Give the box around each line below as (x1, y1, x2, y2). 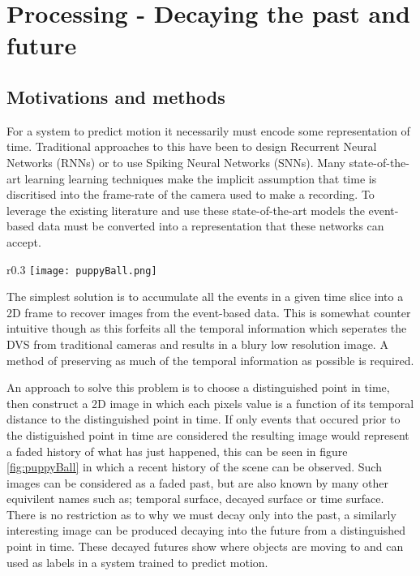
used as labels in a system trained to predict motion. (6, 553, 268, 570)
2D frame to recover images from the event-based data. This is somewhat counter (6, 303, 411, 320)
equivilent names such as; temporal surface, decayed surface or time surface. (6, 490, 384, 507)
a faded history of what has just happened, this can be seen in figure (6, 442, 348, 459)
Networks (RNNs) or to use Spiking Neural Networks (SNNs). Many (6, 153, 345, 170)
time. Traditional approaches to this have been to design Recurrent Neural (6, 138, 377, 155)
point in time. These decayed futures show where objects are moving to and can (6, 538, 404, 555)
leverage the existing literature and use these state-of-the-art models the (6, 201, 365, 218)
